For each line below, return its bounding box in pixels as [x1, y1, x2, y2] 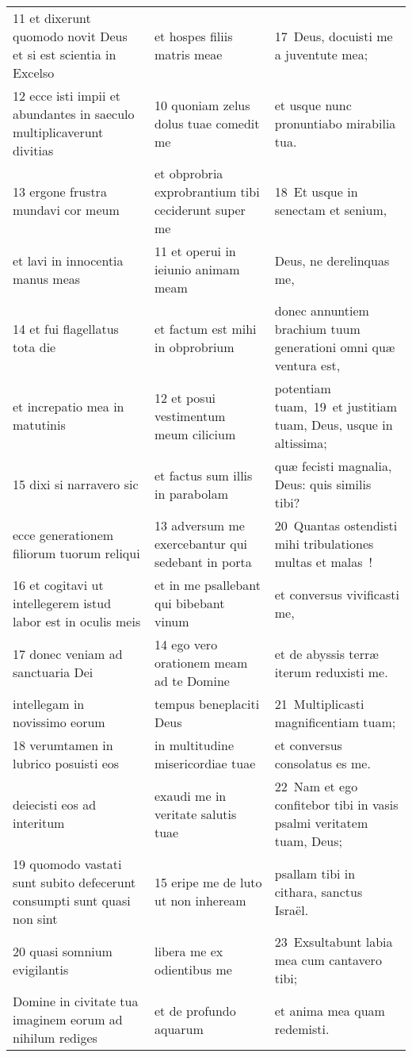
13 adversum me [154, 516, 245, 534]
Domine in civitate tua [13, 992, 139, 1010]
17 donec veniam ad [13, 644, 123, 663]
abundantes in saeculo [13, 105, 135, 123]
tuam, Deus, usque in [274, 416, 393, 434]
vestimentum [154, 406, 226, 425]
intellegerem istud [13, 594, 112, 612]
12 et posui [154, 388, 216, 407]
